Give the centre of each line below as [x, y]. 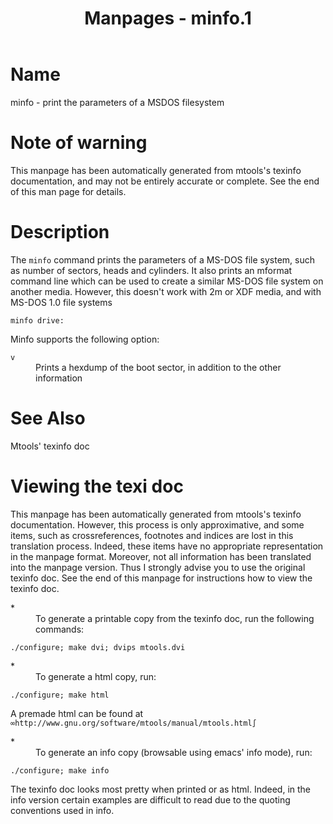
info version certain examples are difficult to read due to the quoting [150, 799]
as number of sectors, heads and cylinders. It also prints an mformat [151, 270]
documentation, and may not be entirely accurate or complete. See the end [165, 181]
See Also [48, 418]
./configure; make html [60, 695]
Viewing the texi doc [97, 486]
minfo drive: [37, 320]
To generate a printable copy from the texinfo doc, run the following [175, 618]
